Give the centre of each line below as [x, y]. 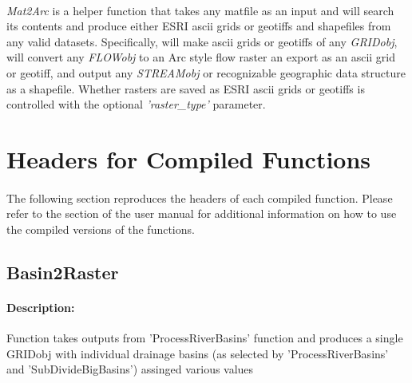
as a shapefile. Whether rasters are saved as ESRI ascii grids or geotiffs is [186, 88]
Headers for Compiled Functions [189, 158]
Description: [41, 307]
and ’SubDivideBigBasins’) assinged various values [130, 369]
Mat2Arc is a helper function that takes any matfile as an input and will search [200, 10]
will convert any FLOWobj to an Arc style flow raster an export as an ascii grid [201, 57]
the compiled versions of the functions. [101, 229]
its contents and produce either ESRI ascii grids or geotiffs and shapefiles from [199, 26]
